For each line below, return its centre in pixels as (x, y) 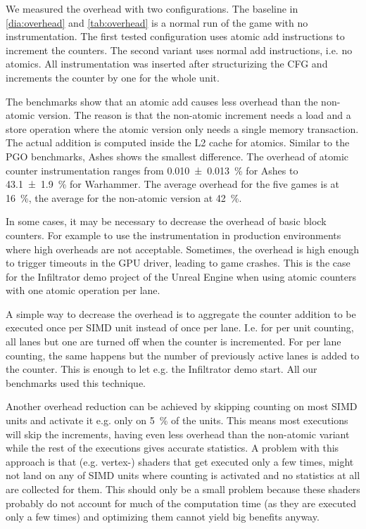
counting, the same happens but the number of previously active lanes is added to (183, 355)
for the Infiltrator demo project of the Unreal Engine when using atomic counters (181, 276)
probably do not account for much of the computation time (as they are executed (181, 503)
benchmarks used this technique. (76, 382)
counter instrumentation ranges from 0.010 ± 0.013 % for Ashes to (152, 170)
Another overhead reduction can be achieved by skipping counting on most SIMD (182, 406)
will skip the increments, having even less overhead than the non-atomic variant (178, 434)
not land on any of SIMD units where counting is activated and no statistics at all (183, 475)
